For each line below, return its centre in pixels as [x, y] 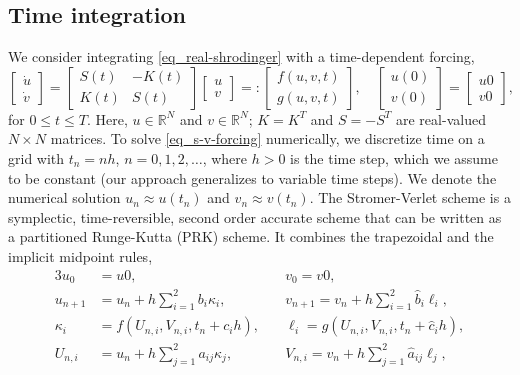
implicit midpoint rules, [80, 255]
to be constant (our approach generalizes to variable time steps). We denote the [252, 177]
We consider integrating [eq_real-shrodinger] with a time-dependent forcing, [241, 56]
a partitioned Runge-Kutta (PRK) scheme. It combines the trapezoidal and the [251, 236]
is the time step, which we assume [394, 157]
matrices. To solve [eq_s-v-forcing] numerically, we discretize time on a [267, 138]
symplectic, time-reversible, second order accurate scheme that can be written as [255, 216]
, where [225, 157]
